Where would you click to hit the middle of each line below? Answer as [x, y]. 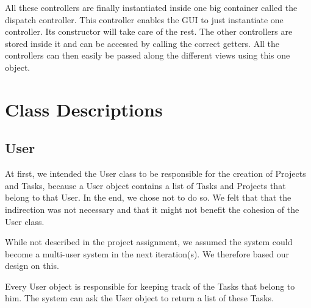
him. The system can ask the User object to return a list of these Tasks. [139, 298]
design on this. [32, 266]
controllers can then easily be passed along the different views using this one [148, 55]
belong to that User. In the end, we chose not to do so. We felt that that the [148, 197]
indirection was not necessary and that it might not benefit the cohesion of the [152, 209]
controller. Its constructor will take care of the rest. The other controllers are [149, 31]
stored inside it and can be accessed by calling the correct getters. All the [142, 43]
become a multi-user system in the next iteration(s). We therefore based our [147, 253]
